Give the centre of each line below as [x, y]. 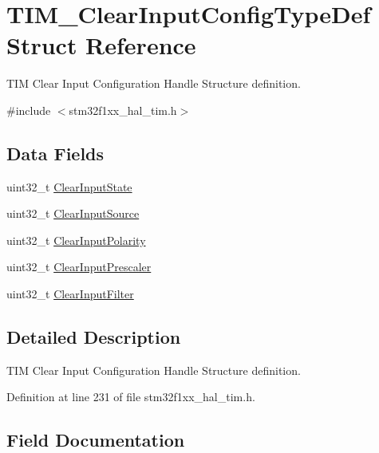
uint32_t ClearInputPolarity [76, 240]
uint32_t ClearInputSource [73, 213]
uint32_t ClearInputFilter [70, 294]
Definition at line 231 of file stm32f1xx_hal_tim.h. [131, 397]
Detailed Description [94, 337]
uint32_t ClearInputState [69, 186]
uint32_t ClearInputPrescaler [79, 267]
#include [29, 110]
